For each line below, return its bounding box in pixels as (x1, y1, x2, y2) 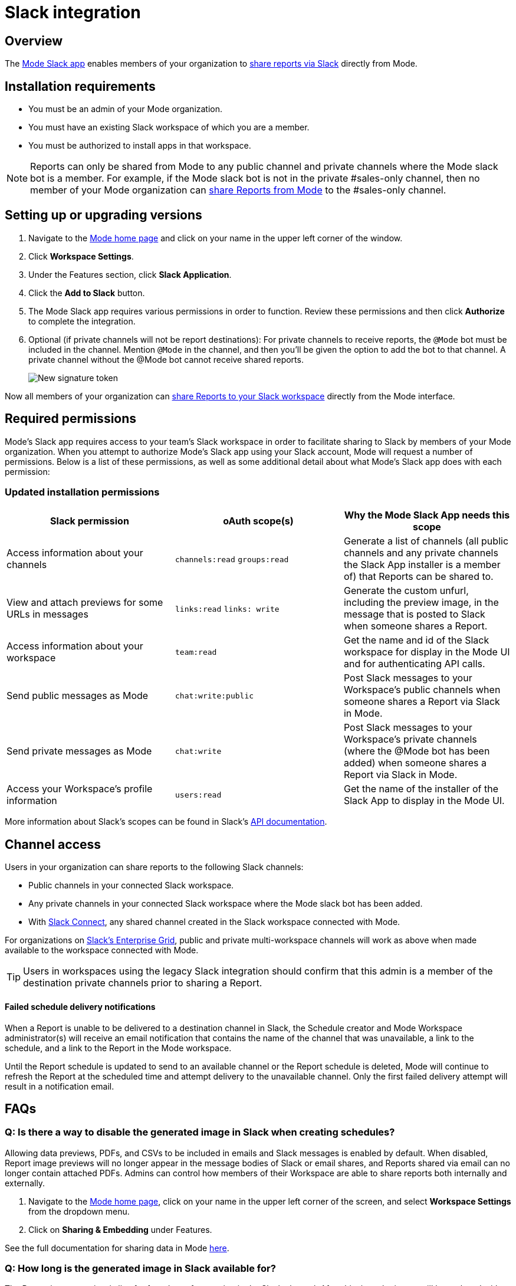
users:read (175, 790, 222, 799)
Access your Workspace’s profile (6, 783, 153, 795)
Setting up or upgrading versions (5, 208, 202, 223)
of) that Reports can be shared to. (343, 570, 494, 583)
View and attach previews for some (6, 596, 163, 609)
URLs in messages (6, 608, 88, 621)
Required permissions (5, 411, 137, 427)
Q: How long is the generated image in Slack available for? (5, 1262, 276, 1275)
